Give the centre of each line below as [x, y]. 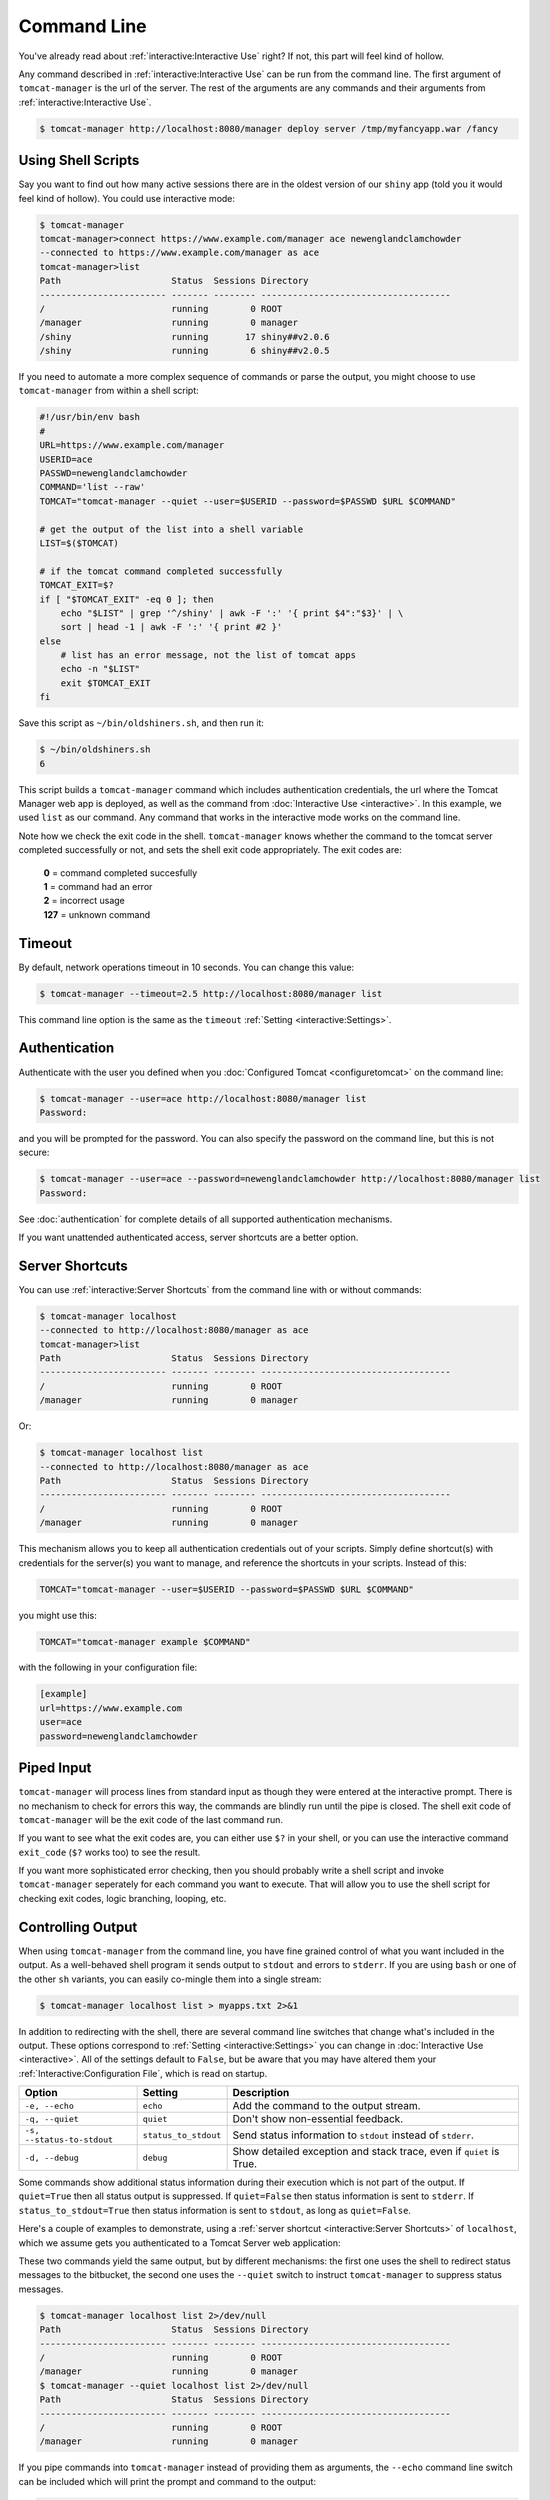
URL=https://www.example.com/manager [132, 445]
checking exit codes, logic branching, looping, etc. [122, 1898]
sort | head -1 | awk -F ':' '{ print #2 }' [171, 627]
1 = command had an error [98, 886]
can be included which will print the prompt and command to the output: [167, 2481]
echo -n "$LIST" [100, 669]
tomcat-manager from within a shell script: [108, 391]
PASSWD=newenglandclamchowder [113, 473]
